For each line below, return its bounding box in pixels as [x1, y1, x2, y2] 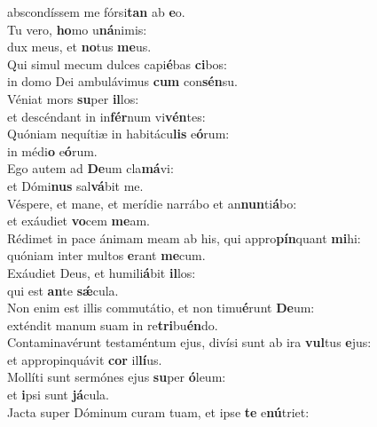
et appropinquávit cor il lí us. [7, 350, 162, 368]
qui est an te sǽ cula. [7, 281, 119, 299]
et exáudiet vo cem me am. [7, 211, 150, 230]
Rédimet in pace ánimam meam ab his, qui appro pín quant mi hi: [7, 228, 361, 247]
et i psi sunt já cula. [7, 385, 109, 404]
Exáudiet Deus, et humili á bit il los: [7, 263, 196, 281]
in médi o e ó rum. [7, 141, 98, 160]
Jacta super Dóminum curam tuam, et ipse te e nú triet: [7, 402, 310, 421]
